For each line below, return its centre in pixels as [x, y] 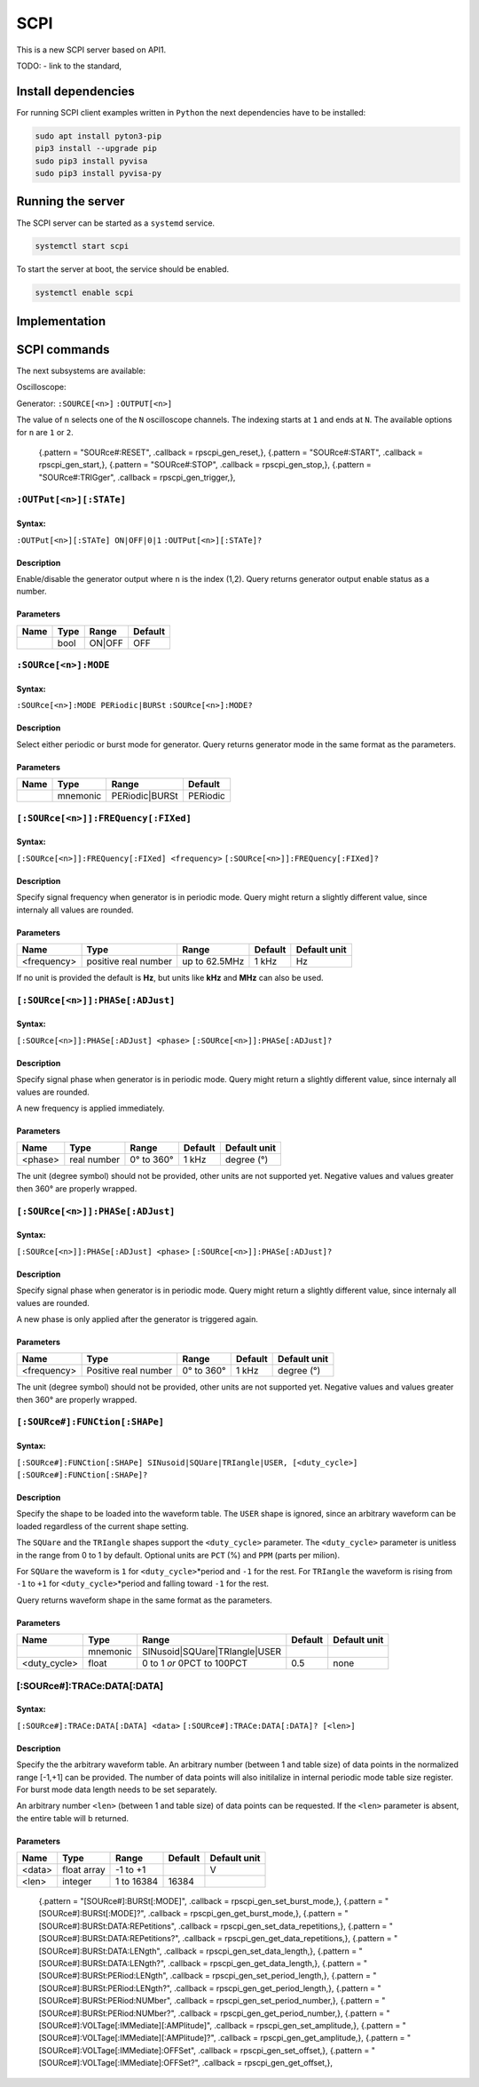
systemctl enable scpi [84, 293]
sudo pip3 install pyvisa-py [98, 173]
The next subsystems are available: [81, 370]
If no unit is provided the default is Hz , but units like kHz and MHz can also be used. [170, 977]
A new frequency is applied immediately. [90, 1108]
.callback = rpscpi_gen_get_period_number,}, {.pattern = [281, 2013]
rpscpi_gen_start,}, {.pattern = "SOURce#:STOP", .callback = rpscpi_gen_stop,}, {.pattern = [205, 465]
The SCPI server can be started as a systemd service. [116, 223]
